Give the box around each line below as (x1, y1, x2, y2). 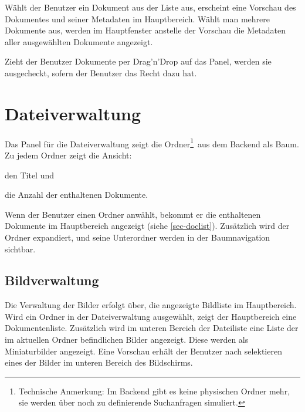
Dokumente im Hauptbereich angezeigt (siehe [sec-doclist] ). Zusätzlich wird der (5, 219, 290, 232)
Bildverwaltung (5, 271, 99, 289)
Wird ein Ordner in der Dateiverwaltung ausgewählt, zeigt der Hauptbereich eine (5, 310, 297, 322)
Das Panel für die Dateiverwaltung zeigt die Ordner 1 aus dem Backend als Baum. (5, 136, 299, 150)
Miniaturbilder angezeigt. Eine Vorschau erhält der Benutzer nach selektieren (5, 345, 282, 357)
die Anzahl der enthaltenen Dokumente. (5, 188, 148, 201)
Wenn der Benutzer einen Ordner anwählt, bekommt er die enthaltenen (5, 208, 261, 220)
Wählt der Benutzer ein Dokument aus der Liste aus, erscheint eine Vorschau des (5, 1, 296, 13)
